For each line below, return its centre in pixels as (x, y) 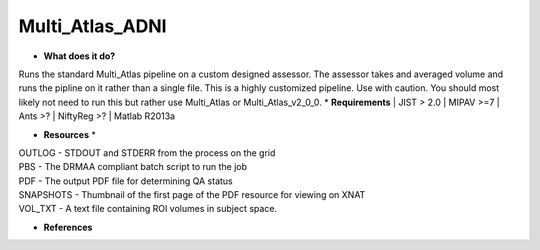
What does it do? (79, 56)
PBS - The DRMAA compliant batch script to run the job (133, 167)
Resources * (70, 134)
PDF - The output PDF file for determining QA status (126, 181)
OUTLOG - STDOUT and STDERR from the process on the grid (147, 152)
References (68, 227)
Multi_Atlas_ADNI (92, 26)
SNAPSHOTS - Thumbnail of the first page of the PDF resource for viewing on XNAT (192, 195)
